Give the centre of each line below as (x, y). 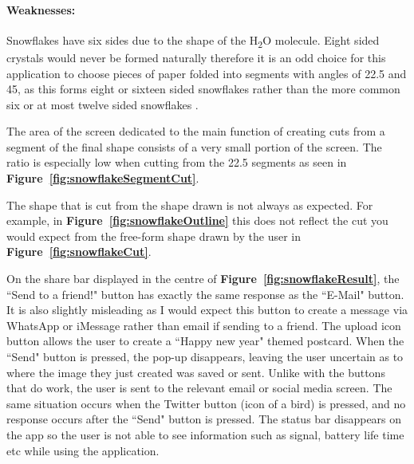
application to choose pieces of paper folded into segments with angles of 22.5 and (207, 73)
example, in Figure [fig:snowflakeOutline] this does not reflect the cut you (197, 220)
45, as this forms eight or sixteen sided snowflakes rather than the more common (203, 89)
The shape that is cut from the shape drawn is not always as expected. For (190, 204)
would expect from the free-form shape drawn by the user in (154, 236)
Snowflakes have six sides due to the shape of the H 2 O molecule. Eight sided (193, 41)
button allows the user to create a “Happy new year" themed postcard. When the (205, 341)
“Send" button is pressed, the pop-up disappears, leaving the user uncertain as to (205, 357)
